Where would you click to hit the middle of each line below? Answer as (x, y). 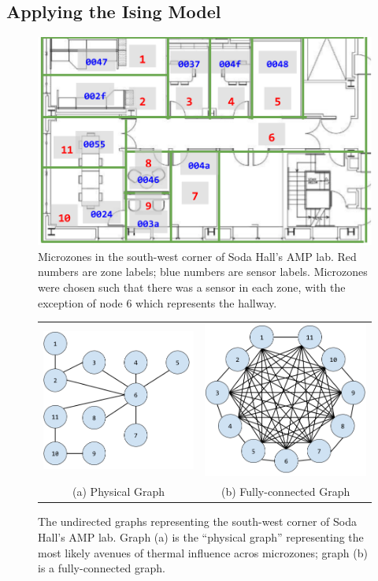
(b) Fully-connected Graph (285, 492)
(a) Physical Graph (119, 492)
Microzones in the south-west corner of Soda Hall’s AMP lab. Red (197, 256)
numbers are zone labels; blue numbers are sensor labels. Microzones (203, 272)
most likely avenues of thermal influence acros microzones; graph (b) (203, 552)
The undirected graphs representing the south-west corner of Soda (197, 521)
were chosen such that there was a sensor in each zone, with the (192, 287)
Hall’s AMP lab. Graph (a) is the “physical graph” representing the (201, 536)
